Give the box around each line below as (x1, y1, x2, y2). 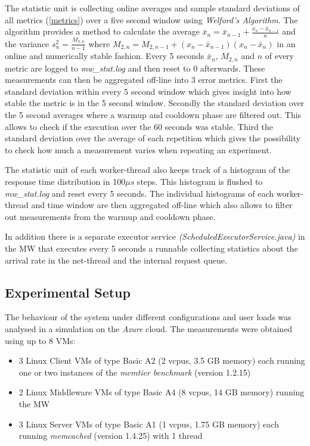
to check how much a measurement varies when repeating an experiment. (5, 143, 272, 156)
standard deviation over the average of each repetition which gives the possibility (5, 132, 300, 144)
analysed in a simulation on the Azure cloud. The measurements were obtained (5, 322, 293, 335)
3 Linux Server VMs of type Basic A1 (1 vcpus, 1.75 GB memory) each (18, 417, 279, 430)
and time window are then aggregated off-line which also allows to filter (31, 199, 293, 211)
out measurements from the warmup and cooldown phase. (5, 210, 216, 222)
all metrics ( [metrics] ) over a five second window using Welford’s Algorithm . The (5, 13, 298, 26)
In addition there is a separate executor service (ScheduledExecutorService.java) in (5, 230, 305, 243)
